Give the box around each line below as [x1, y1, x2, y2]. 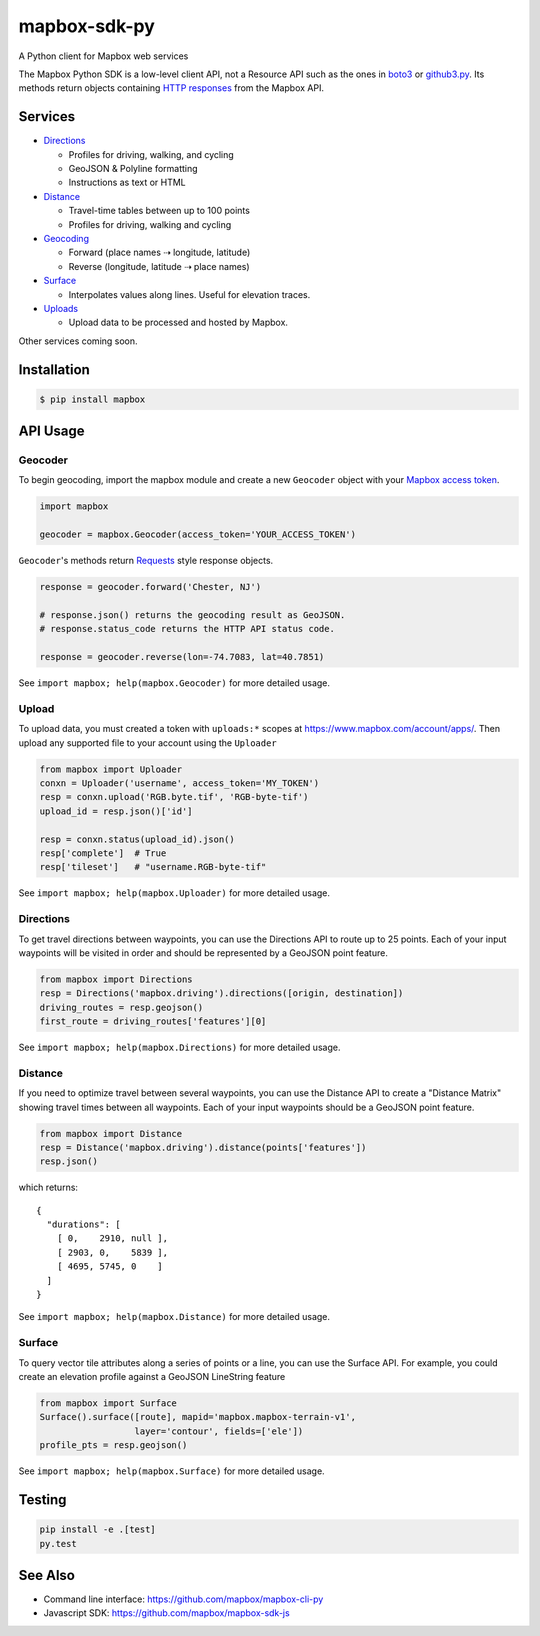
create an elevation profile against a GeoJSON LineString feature [18, 1370, 286, 1382]
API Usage [18, 423, 85, 440]
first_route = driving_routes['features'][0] [39, 1016, 267, 1027]
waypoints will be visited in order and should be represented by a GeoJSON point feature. [18, 946, 389, 959]
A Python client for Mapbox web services [18, 50, 189, 62]
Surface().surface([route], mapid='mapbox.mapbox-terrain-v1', [39, 1411, 357, 1423]
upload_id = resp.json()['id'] [39, 805, 194, 817]
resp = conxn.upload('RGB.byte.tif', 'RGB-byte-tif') [39, 791, 309, 803]
